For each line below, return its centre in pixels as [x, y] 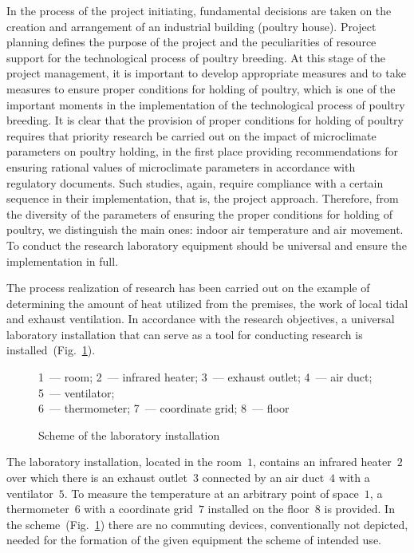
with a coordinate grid [138, 509]
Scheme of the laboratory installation [129, 434]
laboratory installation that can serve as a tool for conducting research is [185, 334]
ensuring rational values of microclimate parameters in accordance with [181, 166]
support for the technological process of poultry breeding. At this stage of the [196, 57]
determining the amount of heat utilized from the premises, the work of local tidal [207, 303]
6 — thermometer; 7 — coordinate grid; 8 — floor [164, 408]
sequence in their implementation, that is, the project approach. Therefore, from [203, 198]
